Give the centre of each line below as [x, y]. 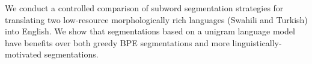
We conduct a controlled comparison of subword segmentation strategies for [144, 8]
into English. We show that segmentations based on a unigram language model [150, 31]
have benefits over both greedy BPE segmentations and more [117, 42]
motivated [23, 54]
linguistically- [257, 42]
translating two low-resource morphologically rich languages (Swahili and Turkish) [156, 19]
